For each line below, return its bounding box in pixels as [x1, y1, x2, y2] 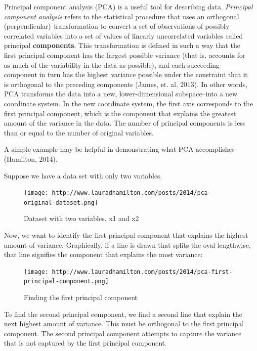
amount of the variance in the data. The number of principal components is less [4, 118, 246, 128]
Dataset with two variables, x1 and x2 [24, 213, 139, 223]
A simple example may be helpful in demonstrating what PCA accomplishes [4, 144, 235, 154]
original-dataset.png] [24, 199, 98, 206]
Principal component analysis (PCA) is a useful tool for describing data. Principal [4, 1, 253, 11]
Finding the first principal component [24, 292, 138, 303]
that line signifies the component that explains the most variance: [4, 249, 203, 260]
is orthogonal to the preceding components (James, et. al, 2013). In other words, [4, 79, 248, 89]
